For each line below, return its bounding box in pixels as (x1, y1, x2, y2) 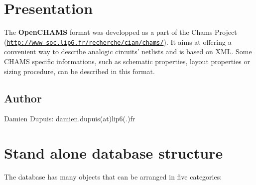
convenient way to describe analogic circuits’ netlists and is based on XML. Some (4, 46, 252, 57)
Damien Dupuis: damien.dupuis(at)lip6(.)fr (4, 113, 135, 124)
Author (4, 90, 42, 105)
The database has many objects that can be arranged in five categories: (4, 172, 222, 182)
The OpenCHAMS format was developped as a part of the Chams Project (4, 27, 237, 37)
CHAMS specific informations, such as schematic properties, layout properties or (4, 56, 250, 66)
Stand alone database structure (4, 143, 223, 163)
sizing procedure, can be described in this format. (4, 66, 155, 76)
